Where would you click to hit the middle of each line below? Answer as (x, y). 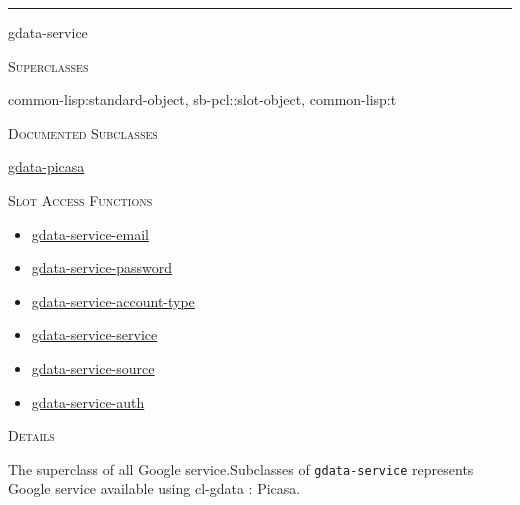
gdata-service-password (102, 267)
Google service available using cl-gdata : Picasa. (154, 488)
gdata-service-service (94, 334)
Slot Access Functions (80, 199)
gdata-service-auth (88, 401)
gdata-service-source (93, 367)
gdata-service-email (90, 233)
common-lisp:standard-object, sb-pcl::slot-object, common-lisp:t (202, 99)
